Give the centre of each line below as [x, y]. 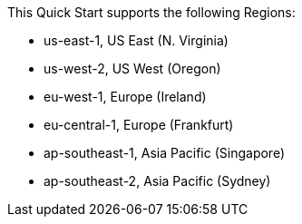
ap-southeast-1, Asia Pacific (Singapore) [165, 153]
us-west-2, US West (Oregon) [132, 68]
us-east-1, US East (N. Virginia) [136, 40]
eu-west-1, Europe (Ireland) [125, 97]
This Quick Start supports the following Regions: [151, 12]
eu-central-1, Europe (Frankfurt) [139, 125]
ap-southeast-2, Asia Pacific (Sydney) [157, 181]
